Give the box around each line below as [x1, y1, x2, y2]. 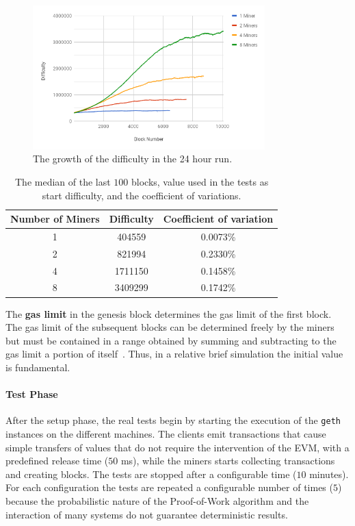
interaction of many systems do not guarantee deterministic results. [5, 507, 288, 521]
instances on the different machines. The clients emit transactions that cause [5, 426, 326, 440]
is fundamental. [5, 360, 70, 374]
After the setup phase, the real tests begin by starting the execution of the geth [5, 413, 341, 427]
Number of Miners [10, 212, 100, 226]
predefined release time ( [5, 453, 109, 468]
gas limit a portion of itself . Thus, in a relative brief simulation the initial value [5, 347, 343, 361]
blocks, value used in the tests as [131, 174, 269, 188]
